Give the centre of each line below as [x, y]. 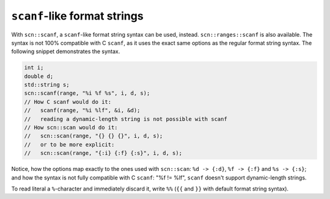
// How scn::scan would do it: [71, 128]
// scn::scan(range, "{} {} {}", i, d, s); [94, 136]
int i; [34, 68]
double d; [39, 76]
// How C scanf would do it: [68, 102]
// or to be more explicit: [69, 144]
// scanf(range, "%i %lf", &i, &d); [82, 110]
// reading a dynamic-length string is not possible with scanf [126, 119]
